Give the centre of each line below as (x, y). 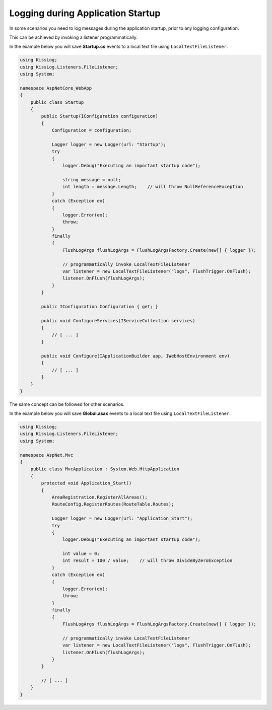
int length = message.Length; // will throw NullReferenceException (153, 187)
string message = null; (91, 180)
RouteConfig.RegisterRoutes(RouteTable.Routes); (113, 504)
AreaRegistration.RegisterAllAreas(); (100, 497)
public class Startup (57, 102)
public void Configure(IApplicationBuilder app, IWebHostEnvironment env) (135, 356)
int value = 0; (81, 554)
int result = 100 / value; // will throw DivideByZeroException (147, 561)
